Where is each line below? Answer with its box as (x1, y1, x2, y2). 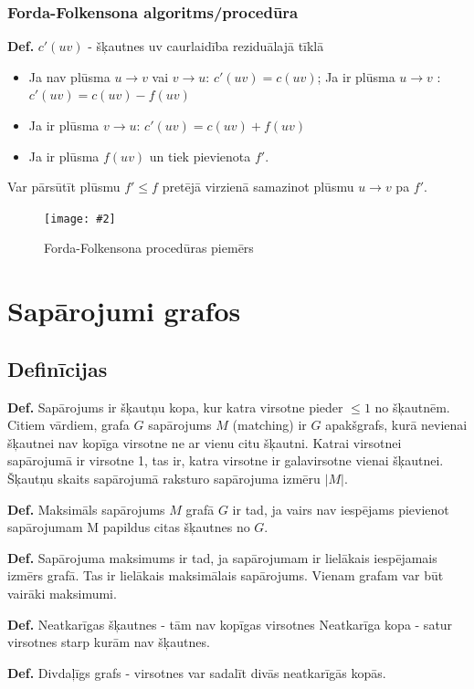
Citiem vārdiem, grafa (7, 415, 130, 434)
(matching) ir (232, 415, 307, 434)
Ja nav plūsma (28, 67, 111, 86)
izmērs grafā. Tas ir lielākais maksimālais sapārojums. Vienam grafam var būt (7, 566, 444, 585)
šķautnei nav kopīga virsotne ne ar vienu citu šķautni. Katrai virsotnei (7, 433, 402, 452)
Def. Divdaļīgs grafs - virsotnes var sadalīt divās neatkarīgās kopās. (7, 663, 386, 682)
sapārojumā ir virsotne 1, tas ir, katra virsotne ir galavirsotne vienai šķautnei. (7, 451, 444, 470)
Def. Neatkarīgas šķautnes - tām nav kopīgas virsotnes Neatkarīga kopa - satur (7, 614, 453, 633)
